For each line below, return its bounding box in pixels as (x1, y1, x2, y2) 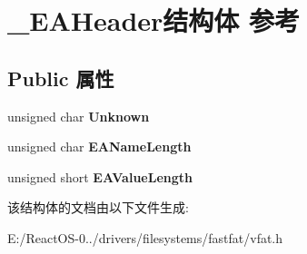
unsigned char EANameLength (7, 137, 192, 156)
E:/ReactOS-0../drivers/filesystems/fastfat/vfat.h (7, 228, 283, 247)
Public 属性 (7, 63, 114, 92)
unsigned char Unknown (7, 106, 150, 125)
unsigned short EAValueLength (7, 167, 193, 186)
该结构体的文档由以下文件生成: (7, 198, 189, 217)
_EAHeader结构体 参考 (7, 2, 301, 39)
